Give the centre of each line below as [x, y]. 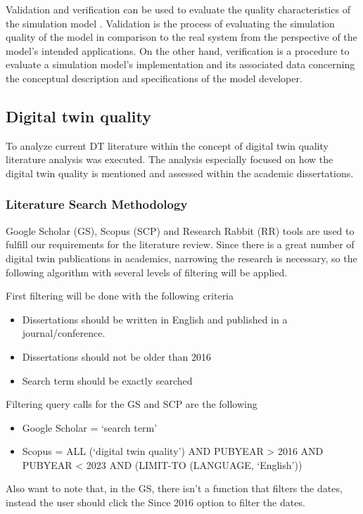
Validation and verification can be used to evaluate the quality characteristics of [178, 9]
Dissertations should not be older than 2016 [116, 356]
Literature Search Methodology [97, 204]
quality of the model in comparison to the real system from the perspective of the [181, 37]
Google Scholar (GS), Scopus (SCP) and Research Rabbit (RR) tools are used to [180, 230]
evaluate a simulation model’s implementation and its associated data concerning [180, 64]
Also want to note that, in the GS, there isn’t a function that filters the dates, [174, 488]
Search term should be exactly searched [107, 380]
